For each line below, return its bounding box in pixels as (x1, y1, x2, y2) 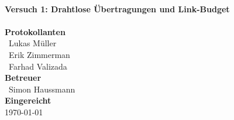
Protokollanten (5, 25, 66, 37)
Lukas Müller (8, 37, 57, 49)
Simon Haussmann (8, 83, 75, 95)
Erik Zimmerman (8, 48, 70, 60)
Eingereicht (5, 94, 51, 107)
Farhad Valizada (8, 60, 67, 72)
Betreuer (5, 71, 42, 84)
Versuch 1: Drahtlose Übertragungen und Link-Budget (5, 2, 230, 15)
